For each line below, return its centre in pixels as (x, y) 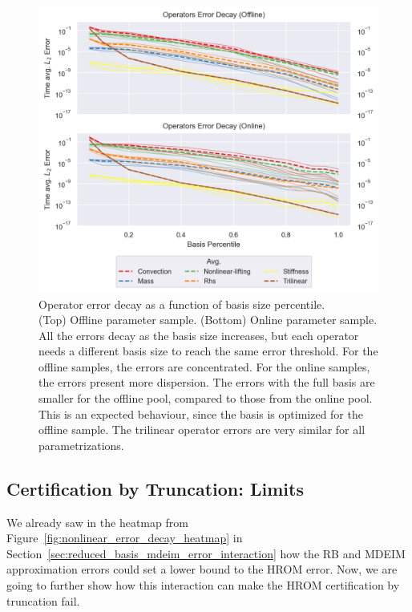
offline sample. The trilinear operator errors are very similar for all (202, 430)
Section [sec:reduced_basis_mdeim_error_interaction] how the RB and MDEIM (206, 553)
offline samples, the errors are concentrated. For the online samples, (204, 366)
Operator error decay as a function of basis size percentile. (182, 304)
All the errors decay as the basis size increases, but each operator (199, 335)
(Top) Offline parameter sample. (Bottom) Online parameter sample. (208, 320)
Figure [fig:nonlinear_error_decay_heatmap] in (125, 538)
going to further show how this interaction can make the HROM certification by (203, 585)
